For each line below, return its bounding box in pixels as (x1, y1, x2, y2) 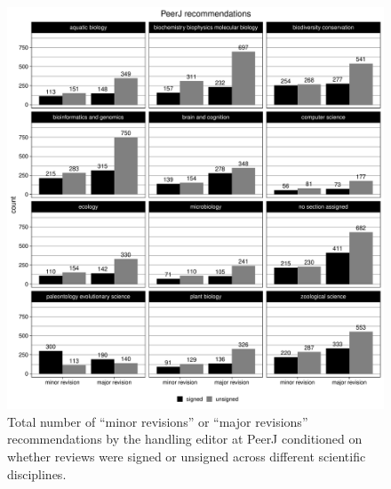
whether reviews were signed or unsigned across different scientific (7, 447, 366, 466)
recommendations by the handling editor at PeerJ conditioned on (7, 429, 363, 448)
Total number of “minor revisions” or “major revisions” (7, 412, 308, 430)
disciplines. (7, 464, 67, 483)
